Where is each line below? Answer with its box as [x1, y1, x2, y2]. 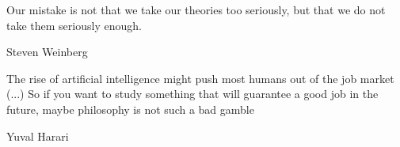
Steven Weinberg [6, 43, 88, 60]
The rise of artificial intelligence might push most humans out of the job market [6, 70, 394, 86]
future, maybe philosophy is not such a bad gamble [6, 100, 254, 117]
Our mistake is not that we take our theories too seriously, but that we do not [6, 2, 386, 17]
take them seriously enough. [6, 17, 142, 33]
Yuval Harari [6, 127, 69, 144]
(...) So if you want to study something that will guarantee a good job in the [6, 85, 379, 102]
